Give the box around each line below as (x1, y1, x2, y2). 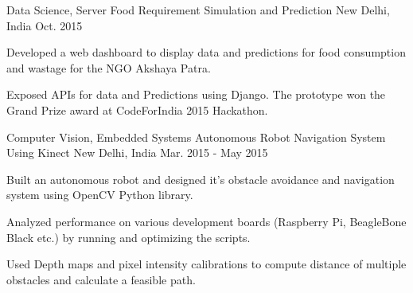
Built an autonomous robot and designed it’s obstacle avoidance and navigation (6, 170, 395, 187)
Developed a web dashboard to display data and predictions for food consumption (6, 44, 406, 61)
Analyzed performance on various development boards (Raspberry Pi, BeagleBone (6, 213, 407, 229)
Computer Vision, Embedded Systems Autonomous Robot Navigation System (6, 128, 386, 145)
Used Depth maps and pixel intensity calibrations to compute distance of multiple (6, 256, 407, 272)
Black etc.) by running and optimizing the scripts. (6, 229, 251, 245)
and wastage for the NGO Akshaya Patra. (6, 59, 211, 76)
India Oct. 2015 (6, 17, 83, 33)
